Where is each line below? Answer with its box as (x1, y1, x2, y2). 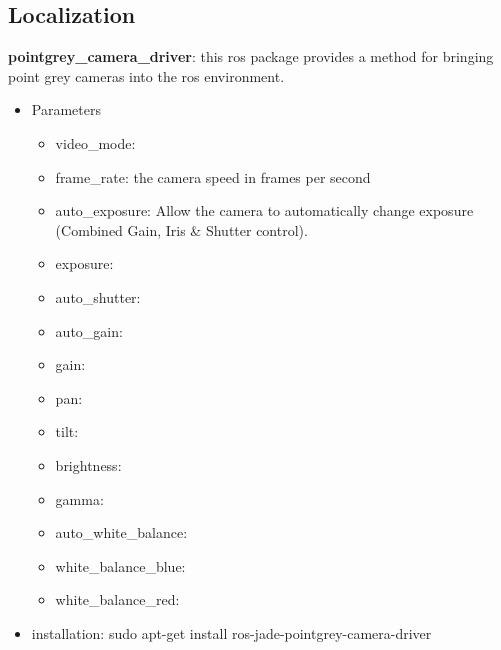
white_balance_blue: (55, 555, 186, 576)
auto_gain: (55, 320, 123, 341)
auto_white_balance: (55, 522, 188, 543)
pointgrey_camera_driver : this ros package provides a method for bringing (8, 46, 494, 67)
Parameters (31, 99, 101, 120)
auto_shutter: (55, 286, 141, 307)
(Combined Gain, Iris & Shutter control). (55, 219, 308, 240)
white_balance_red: (55, 589, 180, 610)
